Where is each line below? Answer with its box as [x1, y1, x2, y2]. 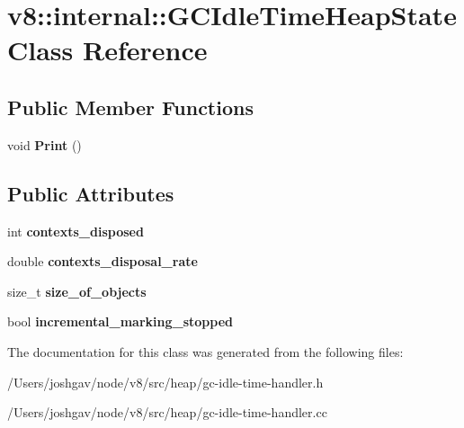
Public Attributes [7, 179, 174, 207]
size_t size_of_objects [7, 281, 147, 300]
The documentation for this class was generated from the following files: [7, 342, 404, 361]
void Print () [7, 135, 82, 154]
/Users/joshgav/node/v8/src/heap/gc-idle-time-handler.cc [7, 403, 327, 422]
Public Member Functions [7, 93, 254, 120]
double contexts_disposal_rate [7, 252, 198, 271]
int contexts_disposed [7, 221, 144, 240]
